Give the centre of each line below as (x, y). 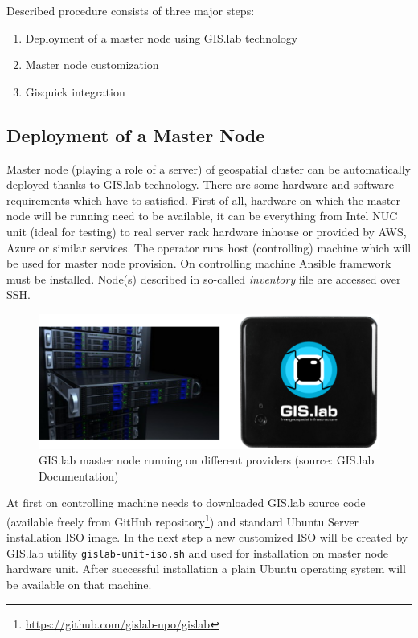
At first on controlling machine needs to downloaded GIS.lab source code (186, 503)
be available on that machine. (79, 585)
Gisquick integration (75, 91)
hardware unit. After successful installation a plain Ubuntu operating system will (206, 568)
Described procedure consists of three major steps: (131, 10)
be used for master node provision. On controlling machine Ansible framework (199, 263)
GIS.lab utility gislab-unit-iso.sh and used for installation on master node (198, 552)
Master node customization (92, 65)
